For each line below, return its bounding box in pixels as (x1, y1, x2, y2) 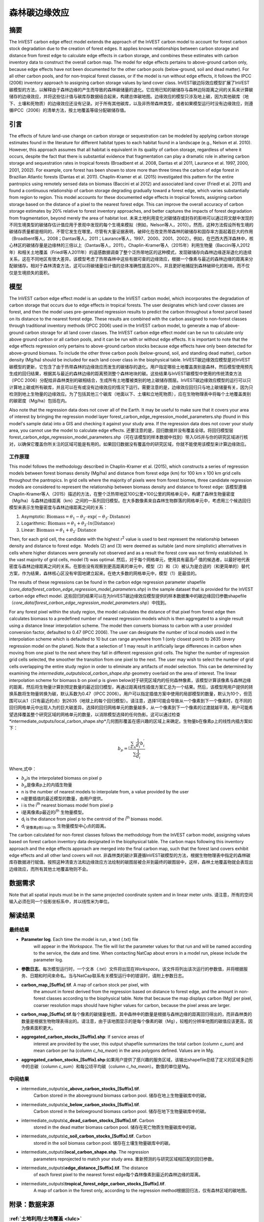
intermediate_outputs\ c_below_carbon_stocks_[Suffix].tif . (21, 1101, 140, 1107)
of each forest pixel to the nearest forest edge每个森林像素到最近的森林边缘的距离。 (33, 1172, 203, 1178)
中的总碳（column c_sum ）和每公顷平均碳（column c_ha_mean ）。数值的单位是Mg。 (21, 1063, 193, 1069)
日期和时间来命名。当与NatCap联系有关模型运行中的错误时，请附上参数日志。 (29, 973, 187, 979)
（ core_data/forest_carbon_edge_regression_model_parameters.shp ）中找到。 (9, 600, 169, 606)
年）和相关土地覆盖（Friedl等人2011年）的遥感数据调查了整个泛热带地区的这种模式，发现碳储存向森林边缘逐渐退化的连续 (9, 249, 252, 255)
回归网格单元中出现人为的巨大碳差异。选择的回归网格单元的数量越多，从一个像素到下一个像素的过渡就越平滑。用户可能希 (9, 704, 253, 711)
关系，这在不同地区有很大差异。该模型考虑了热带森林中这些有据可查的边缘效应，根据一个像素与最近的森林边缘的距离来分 (9, 256, 253, 262)
